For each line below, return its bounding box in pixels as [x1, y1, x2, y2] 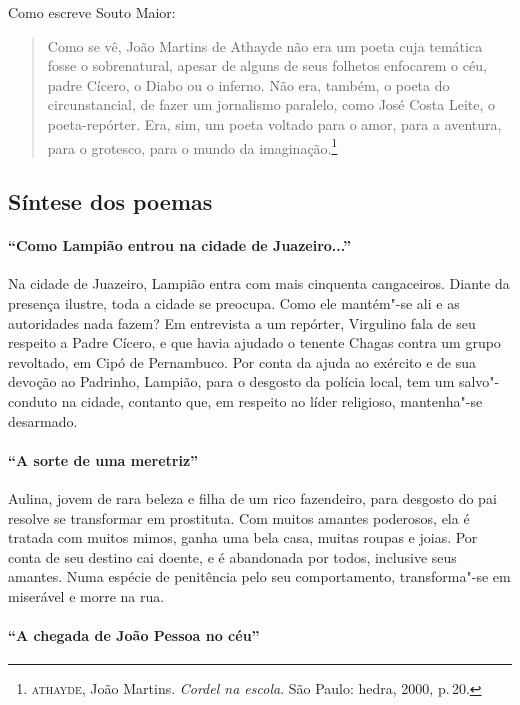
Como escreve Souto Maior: [8, 2, 176, 22]
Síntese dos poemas [8, 186, 213, 217]
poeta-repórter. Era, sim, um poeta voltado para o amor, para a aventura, [47, 113, 502, 134]
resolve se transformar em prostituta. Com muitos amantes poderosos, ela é [8, 507, 470, 528]
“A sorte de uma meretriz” [8, 449, 199, 470]
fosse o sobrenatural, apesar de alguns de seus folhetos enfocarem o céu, [47, 55, 487, 76]
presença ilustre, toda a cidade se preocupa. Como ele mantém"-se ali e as [8, 292, 460, 313]
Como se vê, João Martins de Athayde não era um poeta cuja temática [47, 35, 483, 56]
